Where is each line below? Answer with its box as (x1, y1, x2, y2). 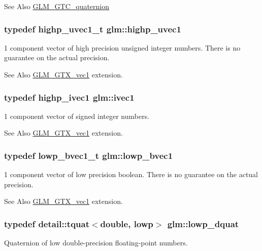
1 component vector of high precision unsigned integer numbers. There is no (4, 42, 241, 53)
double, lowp (100, 217, 153, 230)
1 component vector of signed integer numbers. (4, 110, 150, 121)
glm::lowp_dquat (167, 217, 239, 230)
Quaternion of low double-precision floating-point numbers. (4, 237, 188, 248)
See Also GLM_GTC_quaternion (4, 1, 110, 11)
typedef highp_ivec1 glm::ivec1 (4, 91, 135, 103)
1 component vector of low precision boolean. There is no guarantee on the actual (4, 169, 258, 180)
